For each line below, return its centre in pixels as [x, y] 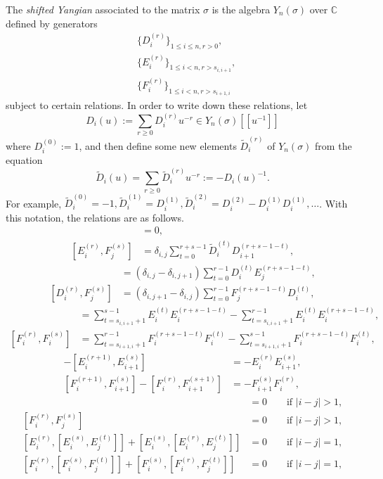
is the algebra [241, 9]
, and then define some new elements [158, 145]
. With [333, 203]
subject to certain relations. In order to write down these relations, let [157, 105]
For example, [34, 203]
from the [333, 145]
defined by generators [52, 23]
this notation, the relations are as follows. [95, 217]
